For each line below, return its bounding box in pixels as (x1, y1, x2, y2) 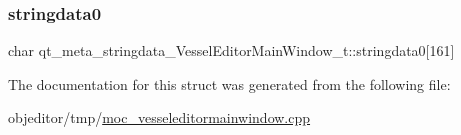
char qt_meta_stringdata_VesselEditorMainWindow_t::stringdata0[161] (8, 40, 455, 61)
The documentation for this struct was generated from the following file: (8, 73, 451, 94)
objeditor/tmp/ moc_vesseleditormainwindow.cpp (8, 107, 311, 128)
